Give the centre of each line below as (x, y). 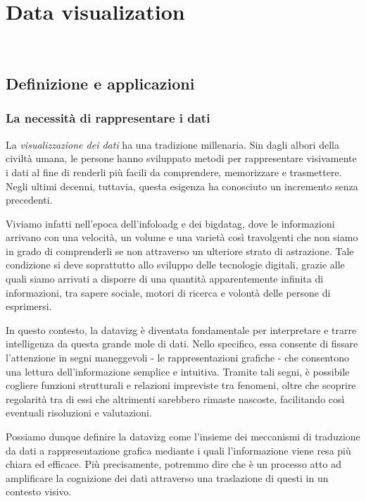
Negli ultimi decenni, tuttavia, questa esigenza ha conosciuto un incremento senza (182, 186)
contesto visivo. (39, 491)
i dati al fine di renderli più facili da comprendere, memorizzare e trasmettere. (174, 172)
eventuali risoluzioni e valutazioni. (79, 413)
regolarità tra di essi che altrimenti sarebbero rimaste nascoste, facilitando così (175, 398)
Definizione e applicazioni (100, 83)
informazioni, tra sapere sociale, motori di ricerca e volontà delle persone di (168, 292)
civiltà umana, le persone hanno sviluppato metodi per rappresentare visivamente (181, 158)
